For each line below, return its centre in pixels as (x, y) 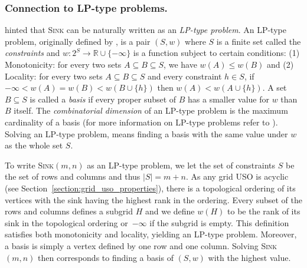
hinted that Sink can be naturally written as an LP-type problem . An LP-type (146, 30)
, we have (180, 64)
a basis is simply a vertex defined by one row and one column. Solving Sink (141, 245)
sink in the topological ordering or (66, 222)
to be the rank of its (264, 211)
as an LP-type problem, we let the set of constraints (181, 165)
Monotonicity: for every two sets (63, 64)
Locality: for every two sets (54, 76)
